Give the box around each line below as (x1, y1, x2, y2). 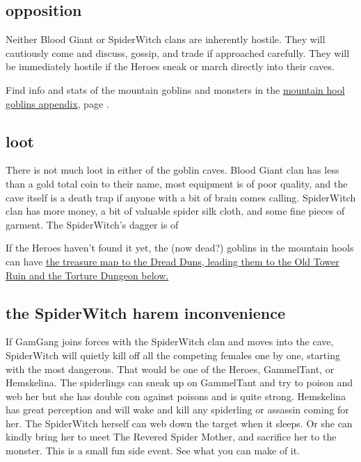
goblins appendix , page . (6, 96, 109, 110)
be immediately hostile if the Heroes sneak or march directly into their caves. (6, 59, 335, 74)
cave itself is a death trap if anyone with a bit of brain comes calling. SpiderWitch (6, 190, 356, 204)
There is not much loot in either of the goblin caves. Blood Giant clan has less (6, 163, 339, 177)
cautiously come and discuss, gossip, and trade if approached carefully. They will (6, 45, 350, 60)
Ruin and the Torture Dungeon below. (6, 267, 169, 282)
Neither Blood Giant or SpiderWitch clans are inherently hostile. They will (6, 32, 326, 47)
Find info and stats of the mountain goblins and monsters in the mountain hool (6, 82, 345, 97)
